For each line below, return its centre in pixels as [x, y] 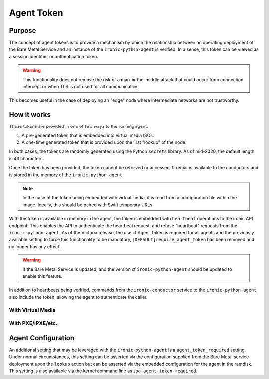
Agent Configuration [42, 338]
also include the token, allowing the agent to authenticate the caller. [78, 297]
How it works [30, 115]
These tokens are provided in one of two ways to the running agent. [79, 126]
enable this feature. [42, 276]
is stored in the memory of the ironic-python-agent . [67, 175]
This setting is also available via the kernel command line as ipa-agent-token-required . [103, 371]
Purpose [23, 31]
